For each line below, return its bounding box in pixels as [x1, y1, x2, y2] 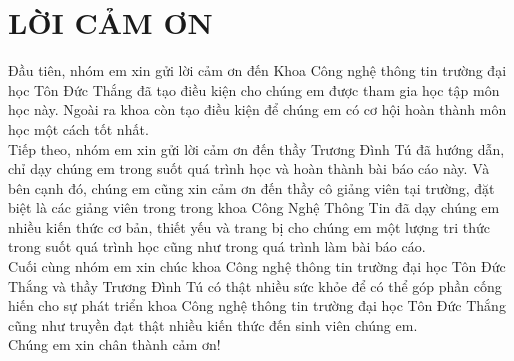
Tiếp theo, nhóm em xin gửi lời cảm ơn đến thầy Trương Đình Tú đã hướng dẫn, [8, 138, 505, 159]
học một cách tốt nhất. [8, 118, 149, 139]
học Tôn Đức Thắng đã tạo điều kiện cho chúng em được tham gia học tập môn [8, 79, 500, 100]
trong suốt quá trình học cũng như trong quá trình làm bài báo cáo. [8, 236, 426, 257]
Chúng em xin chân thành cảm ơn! [8, 334, 221, 355]
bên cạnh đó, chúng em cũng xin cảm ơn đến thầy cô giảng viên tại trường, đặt [8, 177, 495, 198]
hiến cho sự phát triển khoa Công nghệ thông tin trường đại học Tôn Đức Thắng [8, 295, 506, 316]
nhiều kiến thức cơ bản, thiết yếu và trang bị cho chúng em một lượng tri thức [8, 216, 490, 237]
